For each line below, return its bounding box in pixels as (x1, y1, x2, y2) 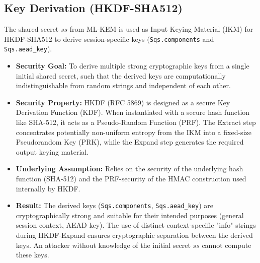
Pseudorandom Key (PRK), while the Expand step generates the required (16, 137, 244, 147)
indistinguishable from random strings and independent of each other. (16, 80, 231, 91)
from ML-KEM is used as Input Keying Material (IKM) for (69, 24, 253, 34)
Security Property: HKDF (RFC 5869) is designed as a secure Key (16, 97, 230, 107)
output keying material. (16, 146, 89, 157)
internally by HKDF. (16, 183, 80, 193)
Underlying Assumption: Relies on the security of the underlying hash (16, 163, 243, 174)
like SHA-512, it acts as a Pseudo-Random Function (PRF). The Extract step (16, 117, 256, 127)
